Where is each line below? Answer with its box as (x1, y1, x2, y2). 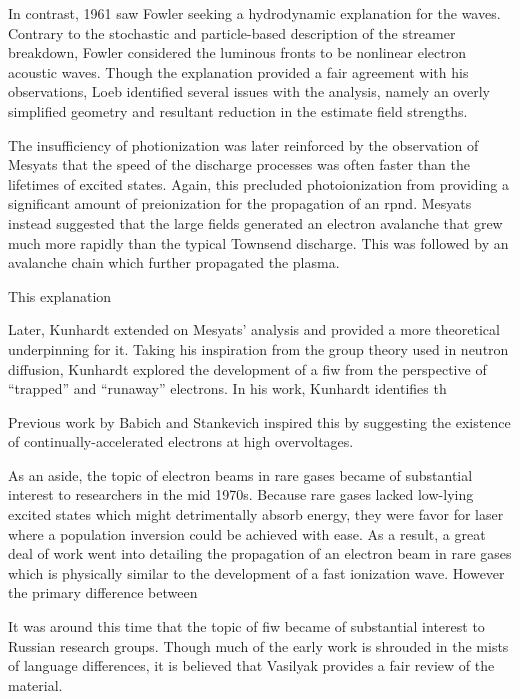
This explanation (8, 285, 112, 306)
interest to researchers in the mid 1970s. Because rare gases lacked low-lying (8, 484, 474, 505)
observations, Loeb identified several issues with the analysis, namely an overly (8, 81, 490, 102)
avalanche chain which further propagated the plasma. (8, 252, 340, 273)
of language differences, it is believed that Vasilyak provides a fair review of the (8, 655, 495, 676)
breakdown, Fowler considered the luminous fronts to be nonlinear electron (8, 42, 467, 63)
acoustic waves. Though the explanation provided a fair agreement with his (8, 61, 469, 82)
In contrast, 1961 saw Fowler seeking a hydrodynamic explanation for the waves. (8, 3, 501, 23)
